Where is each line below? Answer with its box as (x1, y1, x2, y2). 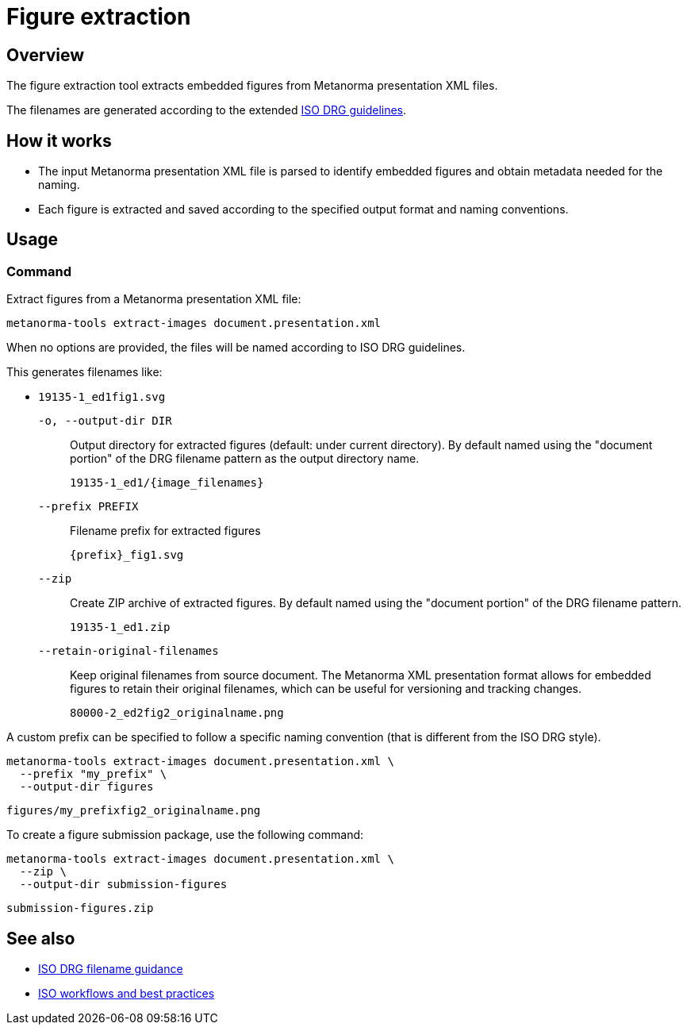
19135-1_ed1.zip (70, 621, 171, 634)
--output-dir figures (19, 780, 154, 794)
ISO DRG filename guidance (38, 962, 183, 976)
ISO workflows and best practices (38, 987, 215, 1001)
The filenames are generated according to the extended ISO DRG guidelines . (6, 103, 407, 117)
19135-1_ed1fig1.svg (38, 390, 166, 404)
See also (6, 928, 75, 948)
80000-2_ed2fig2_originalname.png (70, 706, 284, 720)
